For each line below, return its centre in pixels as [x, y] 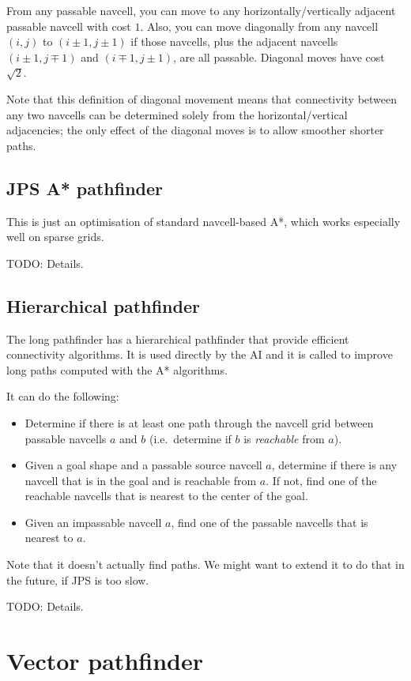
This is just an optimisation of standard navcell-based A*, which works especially [204, 221]
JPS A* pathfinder [85, 188]
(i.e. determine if [190, 438]
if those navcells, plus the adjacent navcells [234, 41]
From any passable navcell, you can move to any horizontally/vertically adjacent [201, 10]
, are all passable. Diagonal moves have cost [279, 56]
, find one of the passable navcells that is [270, 522]
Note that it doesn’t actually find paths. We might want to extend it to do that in [205, 564]
